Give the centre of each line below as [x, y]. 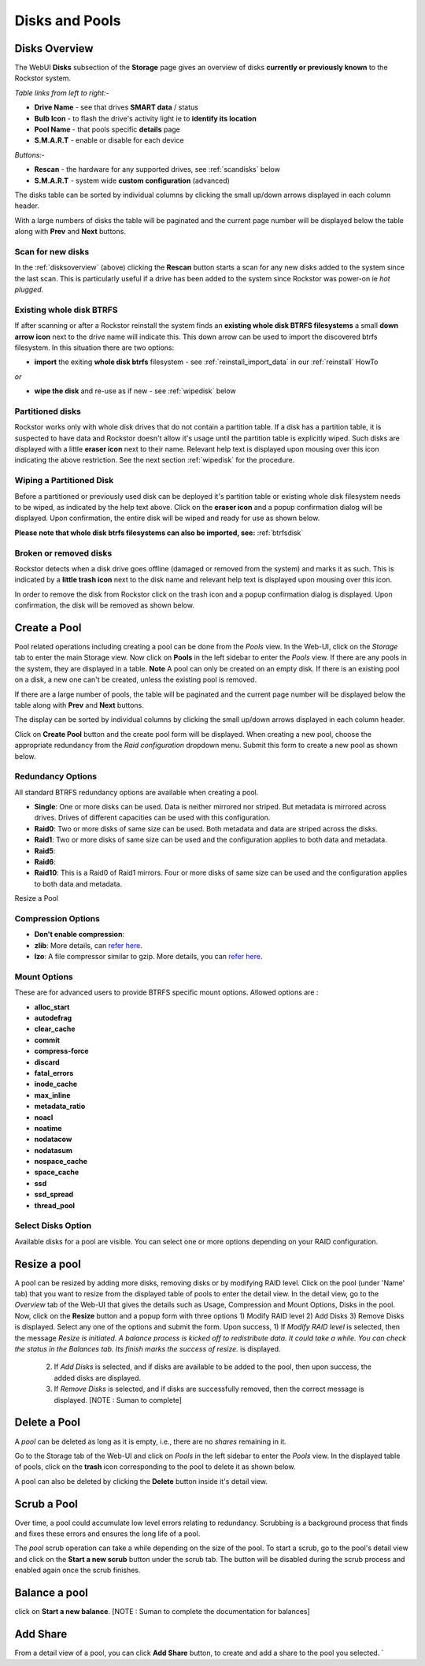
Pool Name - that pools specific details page [107, 129]
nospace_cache [61, 1162]
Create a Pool [48, 628]
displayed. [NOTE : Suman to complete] [118, 1400]
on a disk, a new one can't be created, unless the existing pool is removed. [136, 680]
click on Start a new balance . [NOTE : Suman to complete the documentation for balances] [162, 1612]
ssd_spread [54, 1195]
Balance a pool [51, 1592]
